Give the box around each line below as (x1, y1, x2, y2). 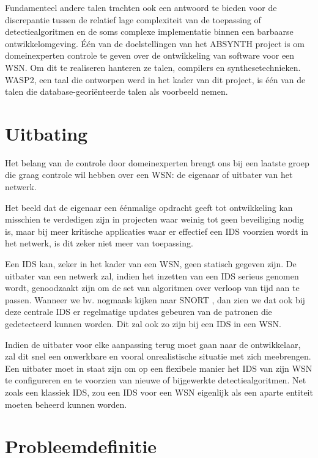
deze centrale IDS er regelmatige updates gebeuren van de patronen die (5, 305, 272, 318)
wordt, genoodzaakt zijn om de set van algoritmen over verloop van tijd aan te (5, 281, 300, 294)
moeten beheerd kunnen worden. (5, 397, 127, 410)
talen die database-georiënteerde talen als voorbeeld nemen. (5, 85, 228, 98)
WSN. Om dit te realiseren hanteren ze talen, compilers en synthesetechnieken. (5, 61, 301, 73)
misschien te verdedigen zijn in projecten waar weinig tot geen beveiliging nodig (5, 213, 304, 226)
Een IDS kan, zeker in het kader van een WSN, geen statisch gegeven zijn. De (5, 257, 297, 270)
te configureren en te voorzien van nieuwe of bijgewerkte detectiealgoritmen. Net (5, 374, 306, 386)
